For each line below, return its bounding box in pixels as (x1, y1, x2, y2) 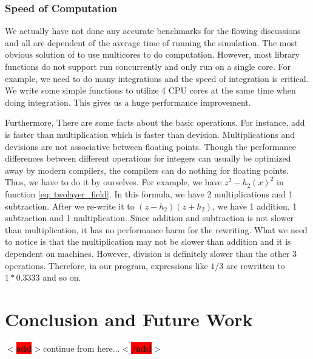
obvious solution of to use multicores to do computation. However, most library (5, 48, 300, 61)
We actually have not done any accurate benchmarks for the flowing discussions (5, 24, 301, 37)
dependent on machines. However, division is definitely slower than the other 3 (5, 247, 297, 259)
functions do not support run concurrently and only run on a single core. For (5, 60, 291, 72)
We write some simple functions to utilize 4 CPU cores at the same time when (5, 84, 296, 97)
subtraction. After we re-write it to (5, 199, 135, 212)
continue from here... (43, 341, 120, 354)
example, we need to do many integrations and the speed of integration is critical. (5, 72, 309, 84)
